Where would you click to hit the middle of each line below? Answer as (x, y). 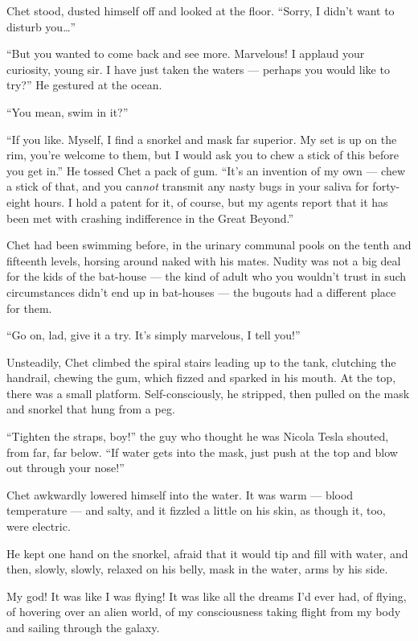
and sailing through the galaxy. (83, 627)
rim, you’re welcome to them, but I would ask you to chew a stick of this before (203, 155)
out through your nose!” (66, 468)
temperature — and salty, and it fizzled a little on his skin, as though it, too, (196, 510)
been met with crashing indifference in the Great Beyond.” (150, 218)
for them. (29, 308)
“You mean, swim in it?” (68, 111)
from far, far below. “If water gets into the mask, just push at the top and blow (202, 452)
